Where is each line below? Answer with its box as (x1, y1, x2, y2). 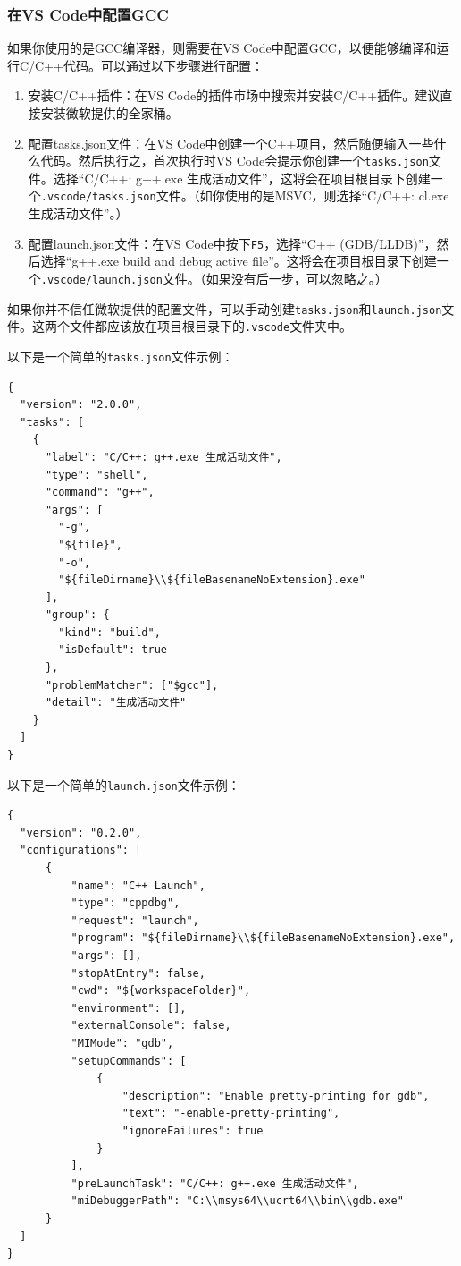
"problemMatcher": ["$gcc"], (45, 678, 219, 692)
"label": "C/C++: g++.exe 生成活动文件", (45, 450, 282, 463)
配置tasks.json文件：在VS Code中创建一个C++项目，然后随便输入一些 (28, 133, 434, 152)
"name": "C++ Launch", (71, 879, 205, 892)
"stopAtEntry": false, (71, 966, 205, 980)
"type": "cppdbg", (71, 896, 180, 910)
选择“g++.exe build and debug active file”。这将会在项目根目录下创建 (40, 251, 437, 270)
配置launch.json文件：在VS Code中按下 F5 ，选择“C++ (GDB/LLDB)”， (28, 234, 437, 252)
